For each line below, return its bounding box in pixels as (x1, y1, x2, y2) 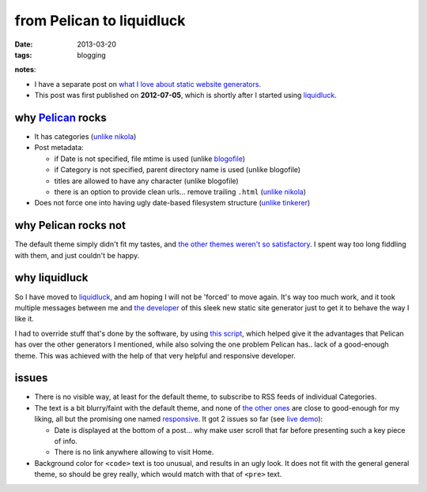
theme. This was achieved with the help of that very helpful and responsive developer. (14, 351, 296, 360)
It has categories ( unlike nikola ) (34, 132, 137, 141)
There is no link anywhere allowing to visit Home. (54, 447, 214, 457)
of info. (54, 436, 78, 445)
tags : (14, 50, 32, 59)
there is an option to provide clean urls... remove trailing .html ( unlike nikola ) (54, 186, 307, 197)
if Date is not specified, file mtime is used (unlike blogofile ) (54, 154, 245, 163)
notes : (14, 65, 36, 74)
